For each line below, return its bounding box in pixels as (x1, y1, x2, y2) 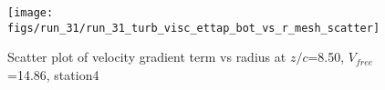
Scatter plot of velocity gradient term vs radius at (7, 47, 286, 66)
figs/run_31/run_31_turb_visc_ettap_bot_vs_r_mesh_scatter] (7, 21, 380, 35)
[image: (7, 6, 54, 19)
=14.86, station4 (7, 65, 99, 84)
